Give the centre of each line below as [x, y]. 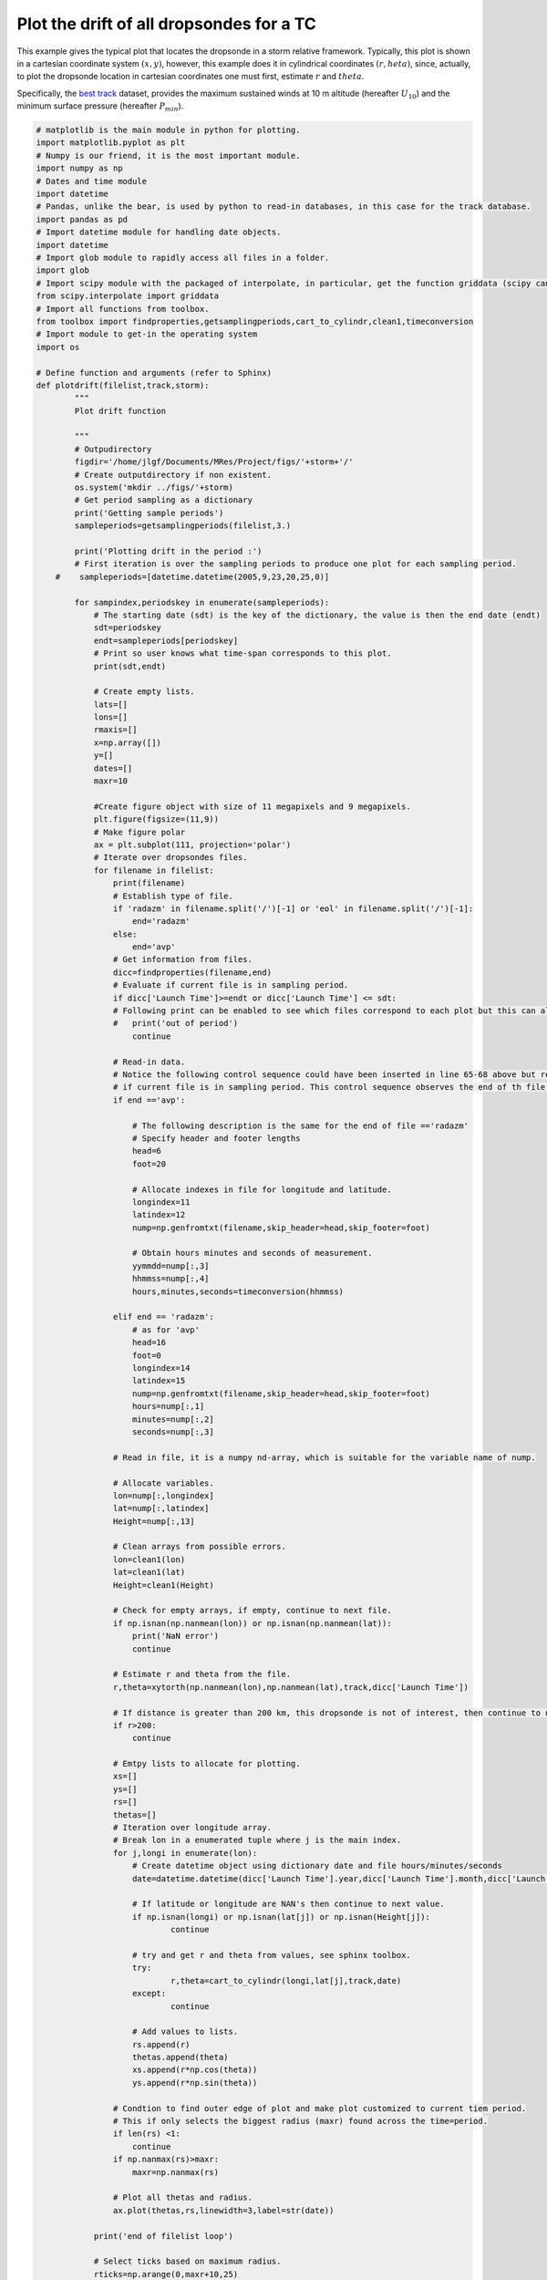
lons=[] [110, 717]
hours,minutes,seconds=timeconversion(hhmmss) [238, 1291]
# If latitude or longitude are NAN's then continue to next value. [289, 1904]
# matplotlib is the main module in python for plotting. [168, 130]
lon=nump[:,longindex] [163, 1495]
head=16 [150, 1342]
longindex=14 [161, 1368]
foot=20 [150, 1164]
